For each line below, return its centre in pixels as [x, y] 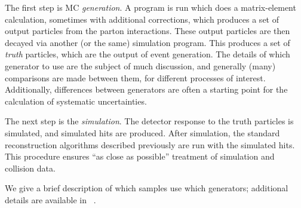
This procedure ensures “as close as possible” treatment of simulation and [140, 156]
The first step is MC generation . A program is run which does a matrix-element [150, 7]
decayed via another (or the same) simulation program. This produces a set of [148, 42]
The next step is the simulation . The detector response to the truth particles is [149, 121]
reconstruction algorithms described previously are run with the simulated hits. [150, 144]
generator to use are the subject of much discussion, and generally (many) [140, 65]
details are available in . [50, 199]
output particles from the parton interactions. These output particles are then [148, 31]
